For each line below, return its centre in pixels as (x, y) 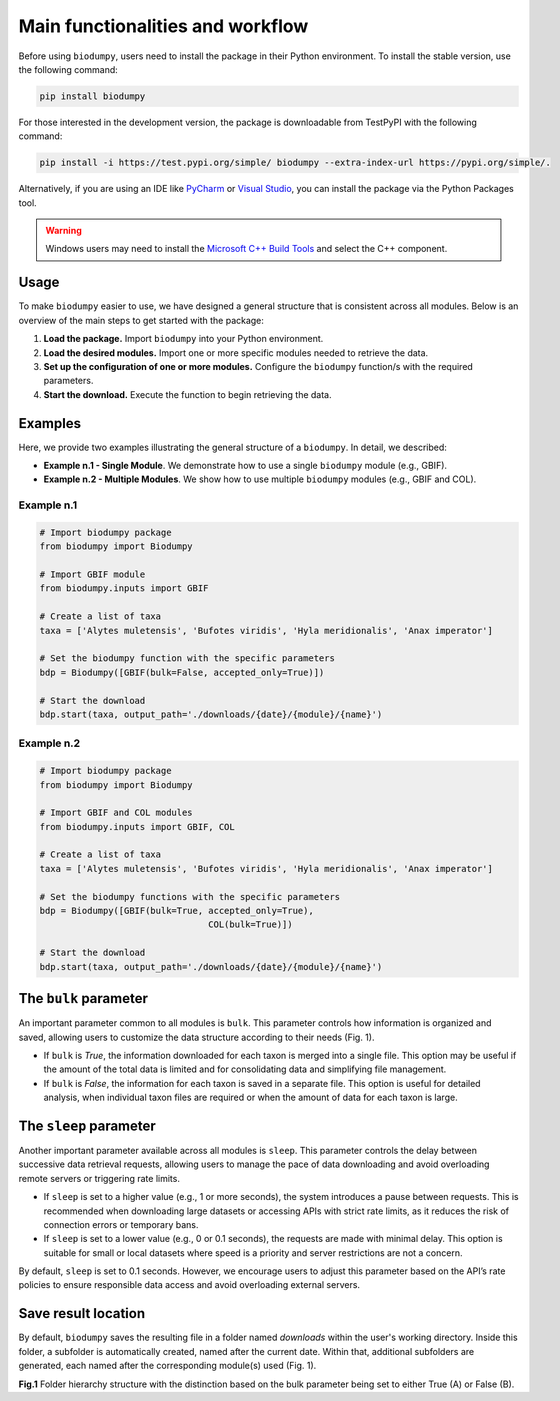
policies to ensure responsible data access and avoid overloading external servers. (189, 1285)
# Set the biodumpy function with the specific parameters (187, 658)
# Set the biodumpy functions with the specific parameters (190, 896)
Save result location (81, 1313)
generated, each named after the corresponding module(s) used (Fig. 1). (167, 1366)
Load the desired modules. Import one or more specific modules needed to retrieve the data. (236, 352)
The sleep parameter (87, 1125)
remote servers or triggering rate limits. (99, 1178)
